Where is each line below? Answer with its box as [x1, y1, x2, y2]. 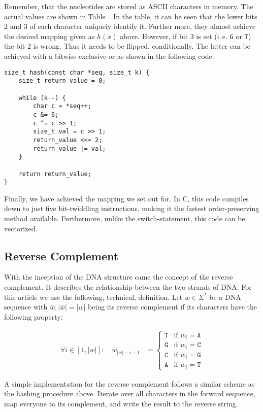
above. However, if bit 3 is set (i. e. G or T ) [120, 30, 251, 41]
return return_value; [18, 170, 91, 178]
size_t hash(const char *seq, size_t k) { [4, 68, 150, 76]
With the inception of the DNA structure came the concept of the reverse [4, 271, 233, 282]
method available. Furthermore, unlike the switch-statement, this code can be [4, 213, 245, 223]
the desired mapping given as [4, 30, 95, 41]
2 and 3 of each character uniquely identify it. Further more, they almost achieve [4, 21, 256, 31]
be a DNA [209, 291, 241, 302]
